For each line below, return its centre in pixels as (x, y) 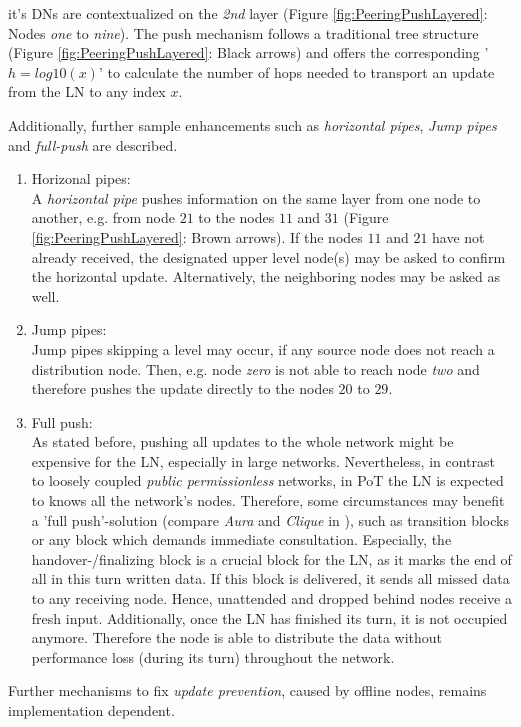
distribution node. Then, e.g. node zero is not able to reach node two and (255, 368)
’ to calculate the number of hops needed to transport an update (296, 71)
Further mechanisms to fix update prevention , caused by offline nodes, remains (247, 690)
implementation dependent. (91, 710)
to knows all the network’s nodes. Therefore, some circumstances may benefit (268, 500)
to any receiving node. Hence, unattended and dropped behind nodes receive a (271, 598)
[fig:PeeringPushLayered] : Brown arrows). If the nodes (197, 236)
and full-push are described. (93, 144)
